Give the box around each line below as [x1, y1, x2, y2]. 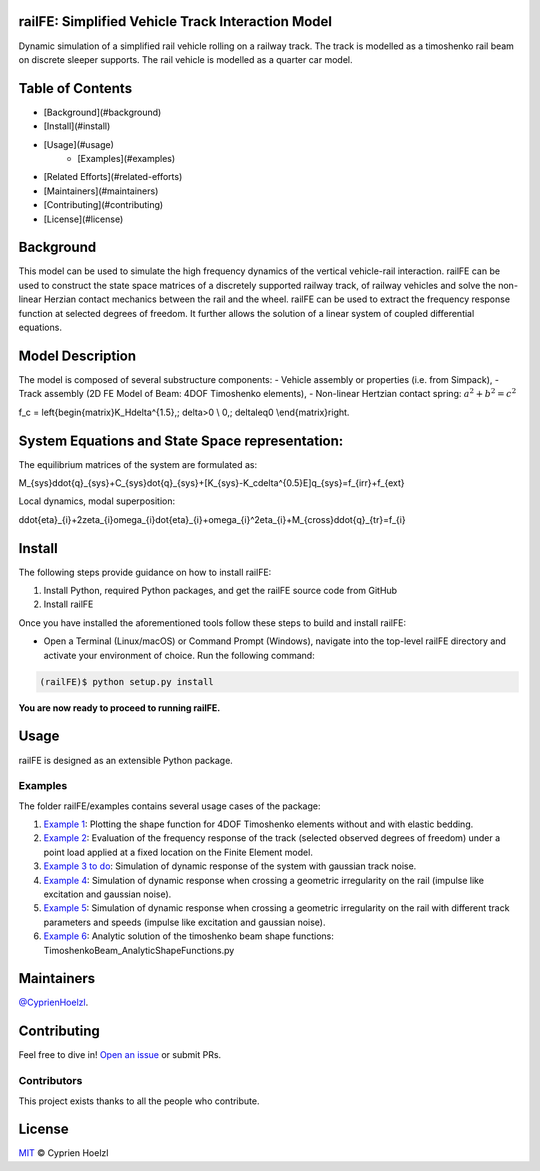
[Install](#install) [43, 120, 111, 132]
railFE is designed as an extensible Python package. [18, 754, 234, 766]
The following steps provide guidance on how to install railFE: [18, 566, 272, 578]
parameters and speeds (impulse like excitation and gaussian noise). [43, 916, 326, 928]
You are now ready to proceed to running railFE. [18, 701, 221, 714]
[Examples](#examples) [77, 152, 176, 164]
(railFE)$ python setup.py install [39, 676, 214, 687]
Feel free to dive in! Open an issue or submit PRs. [18, 1049, 222, 1061]
